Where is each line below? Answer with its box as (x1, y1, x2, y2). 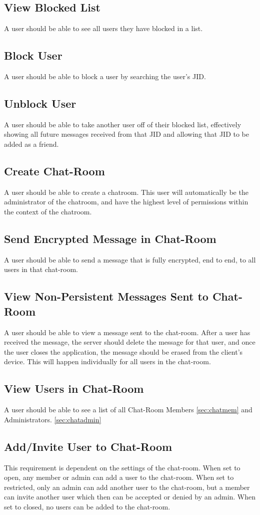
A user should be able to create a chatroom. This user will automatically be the (4, 186, 248, 197)
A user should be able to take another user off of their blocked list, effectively (4, 119, 241, 129)
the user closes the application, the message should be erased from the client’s (4, 346, 243, 357)
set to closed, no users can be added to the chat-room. (4, 501, 170, 511)
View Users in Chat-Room (4, 381, 144, 396)
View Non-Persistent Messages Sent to (4, 289, 208, 304)
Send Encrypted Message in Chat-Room (4, 230, 216, 246)
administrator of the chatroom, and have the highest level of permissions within (4, 196, 248, 207)
